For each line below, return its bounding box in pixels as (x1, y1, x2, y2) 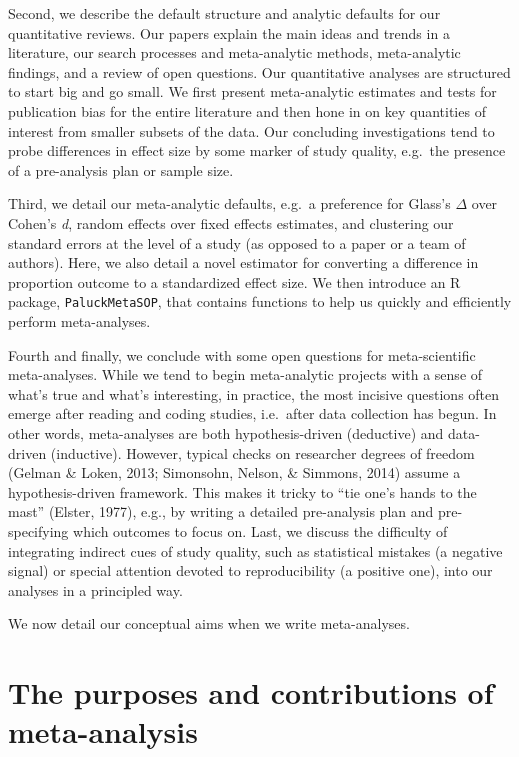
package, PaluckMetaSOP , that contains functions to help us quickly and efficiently (8, 291, 512, 312)
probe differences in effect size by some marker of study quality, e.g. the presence (8, 140, 506, 161)
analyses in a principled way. (8, 579, 183, 600)
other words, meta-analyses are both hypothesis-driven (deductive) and (8, 422, 444, 443)
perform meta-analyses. (8, 310, 151, 331)
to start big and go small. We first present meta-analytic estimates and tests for (8, 81, 497, 102)
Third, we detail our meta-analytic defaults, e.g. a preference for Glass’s (8, 193, 451, 214)
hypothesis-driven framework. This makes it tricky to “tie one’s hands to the (8, 481, 477, 502)
